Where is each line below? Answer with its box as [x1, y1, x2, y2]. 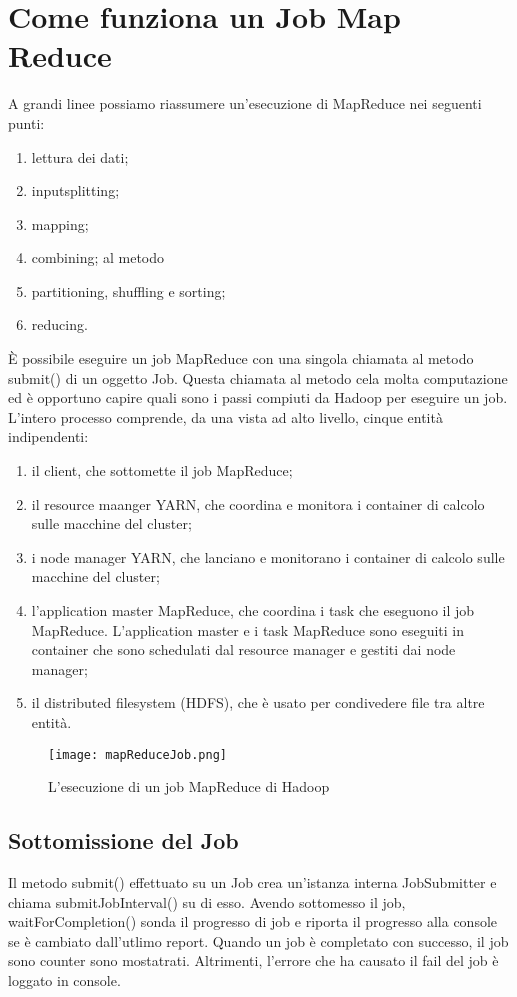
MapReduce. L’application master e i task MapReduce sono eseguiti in [31, 619, 464, 640]
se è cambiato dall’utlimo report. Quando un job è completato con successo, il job [8, 930, 509, 951]
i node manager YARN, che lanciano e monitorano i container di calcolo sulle [31, 546, 505, 567]
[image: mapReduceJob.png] [48, 747, 227, 762]
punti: [8, 112, 45, 133]
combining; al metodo [31, 247, 165, 268]
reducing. [31, 314, 88, 335]
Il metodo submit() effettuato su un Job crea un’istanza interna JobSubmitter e [8, 872, 497, 893]
